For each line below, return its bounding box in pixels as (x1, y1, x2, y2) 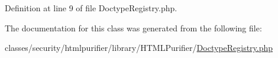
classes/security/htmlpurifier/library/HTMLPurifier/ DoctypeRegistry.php (5, 41, 273, 54)
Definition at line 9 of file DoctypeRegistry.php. (5, 2, 177, 14)
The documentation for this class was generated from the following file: (5, 21, 262, 34)
